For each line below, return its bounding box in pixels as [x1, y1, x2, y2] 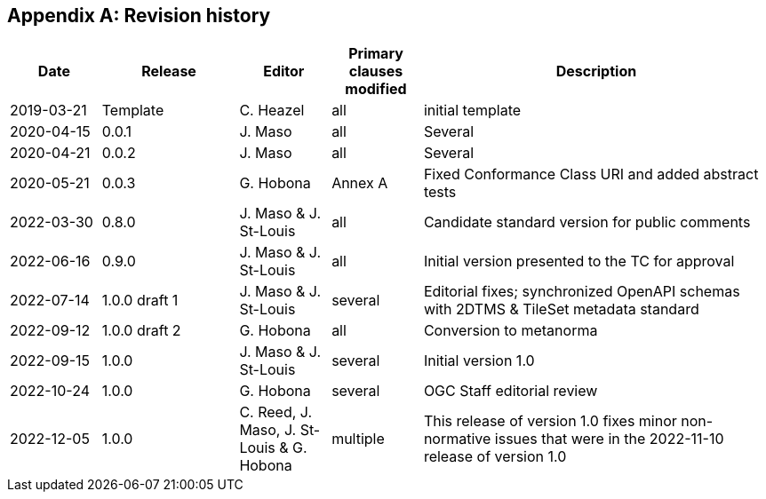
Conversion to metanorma [423, 321, 598, 340]
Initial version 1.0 [423, 352, 535, 370]
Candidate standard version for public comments [423, 213, 751, 232]
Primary [348, 44, 403, 63]
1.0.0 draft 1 [101, 291, 179, 310]
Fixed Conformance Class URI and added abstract [423, 165, 759, 184]
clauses [348, 62, 403, 81]
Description [555, 62, 637, 81]
